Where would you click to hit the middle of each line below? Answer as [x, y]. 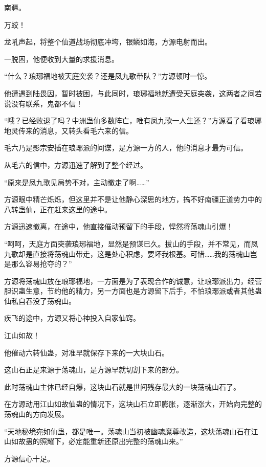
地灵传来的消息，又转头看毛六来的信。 [69, 130]
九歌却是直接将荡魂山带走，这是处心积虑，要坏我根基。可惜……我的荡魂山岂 [131, 253]
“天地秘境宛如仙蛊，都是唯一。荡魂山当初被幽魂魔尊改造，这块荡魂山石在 [128, 431]
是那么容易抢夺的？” [38, 264]
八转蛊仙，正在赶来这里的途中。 [58, 209]
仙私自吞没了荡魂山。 [40, 301]
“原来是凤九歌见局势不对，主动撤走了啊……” [77, 182]
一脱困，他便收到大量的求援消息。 [61, 59]
